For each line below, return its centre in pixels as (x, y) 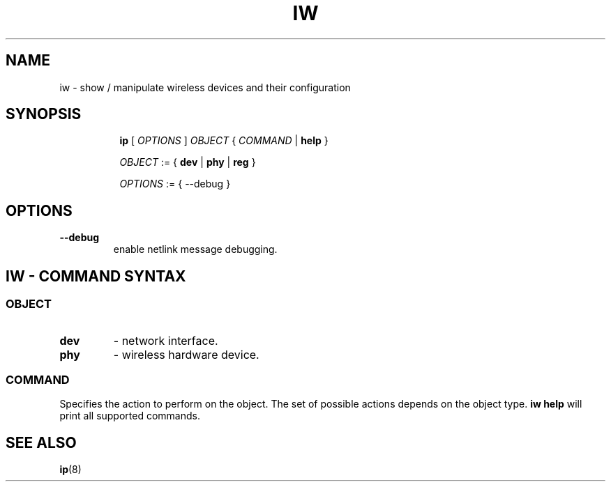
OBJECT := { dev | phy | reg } (188, 162)
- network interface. (166, 340)
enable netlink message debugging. (195, 249)
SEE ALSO (41, 442)
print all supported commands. (130, 416)
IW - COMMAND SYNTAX (96, 276)
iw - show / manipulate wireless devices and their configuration (205, 87)
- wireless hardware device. (186, 354)
